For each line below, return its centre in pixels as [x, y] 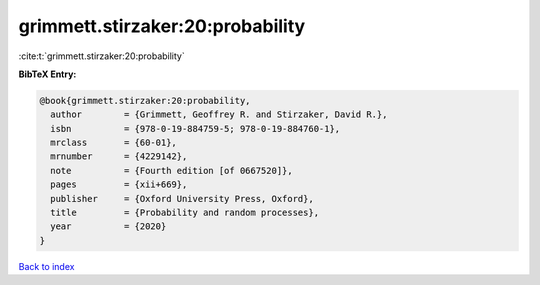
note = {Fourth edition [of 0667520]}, [172, 170]
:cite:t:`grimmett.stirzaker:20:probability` [101, 56]
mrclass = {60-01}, [113, 143]
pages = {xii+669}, [119, 184]
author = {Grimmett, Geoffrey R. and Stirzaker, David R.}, [219, 114]
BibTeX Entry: [47, 74]
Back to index [46, 266]
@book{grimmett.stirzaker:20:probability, [145, 100]
